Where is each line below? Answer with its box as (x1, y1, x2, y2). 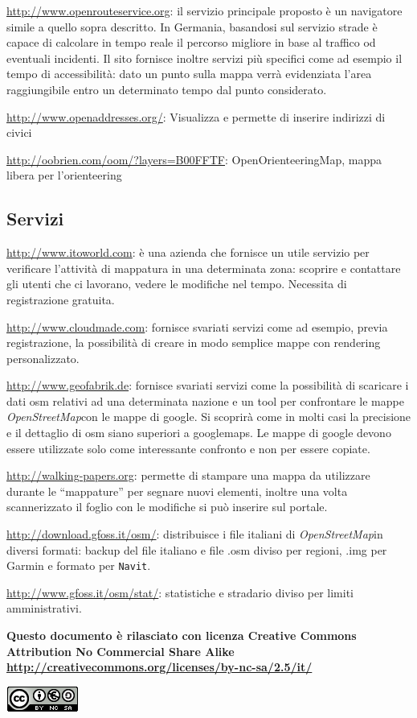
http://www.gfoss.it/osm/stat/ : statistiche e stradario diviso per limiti (6, 584, 354, 600)
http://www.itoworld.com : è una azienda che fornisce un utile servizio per (6, 244, 370, 261)
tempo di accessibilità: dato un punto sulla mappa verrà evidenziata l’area (6, 65, 372, 82)
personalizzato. (6, 349, 80, 366)
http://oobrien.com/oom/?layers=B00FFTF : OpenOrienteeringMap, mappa (6, 151, 382, 167)
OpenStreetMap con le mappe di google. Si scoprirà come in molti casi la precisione (6, 408, 411, 425)
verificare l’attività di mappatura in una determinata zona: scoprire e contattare (6, 259, 401, 276)
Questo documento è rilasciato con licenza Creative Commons (6, 627, 357, 644)
